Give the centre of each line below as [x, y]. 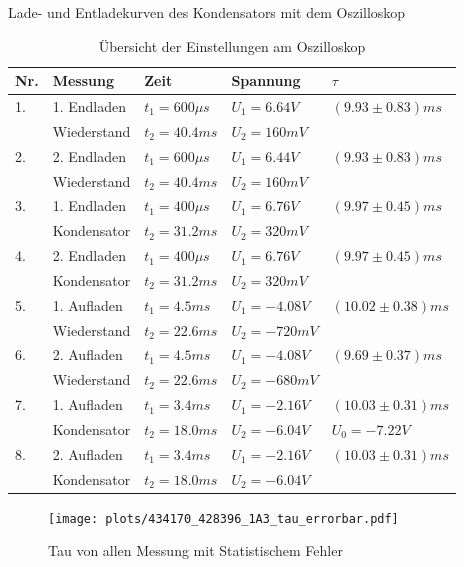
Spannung [266, 80]
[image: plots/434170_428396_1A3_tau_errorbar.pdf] [223, 518]
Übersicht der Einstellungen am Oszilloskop [232, 45]
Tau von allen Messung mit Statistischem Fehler [195, 550]
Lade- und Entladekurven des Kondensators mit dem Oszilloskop [207, 12]
